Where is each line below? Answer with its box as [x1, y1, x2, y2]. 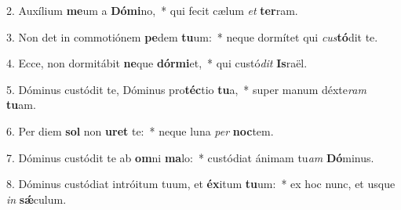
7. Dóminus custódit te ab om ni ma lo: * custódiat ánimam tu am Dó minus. [6, 149, 374, 165]
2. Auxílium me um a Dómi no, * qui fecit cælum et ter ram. [6, 2, 298, 18]
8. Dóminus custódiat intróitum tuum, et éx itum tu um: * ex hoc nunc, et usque [6, 176, 396, 192]
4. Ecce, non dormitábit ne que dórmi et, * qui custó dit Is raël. [6, 55, 308, 71]
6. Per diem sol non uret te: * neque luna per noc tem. [6, 122, 274, 139]
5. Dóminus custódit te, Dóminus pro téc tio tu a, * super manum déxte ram [6, 81, 366, 97]
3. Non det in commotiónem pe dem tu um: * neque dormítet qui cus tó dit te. [6, 28, 378, 45]
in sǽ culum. [6, 190, 67, 207]
